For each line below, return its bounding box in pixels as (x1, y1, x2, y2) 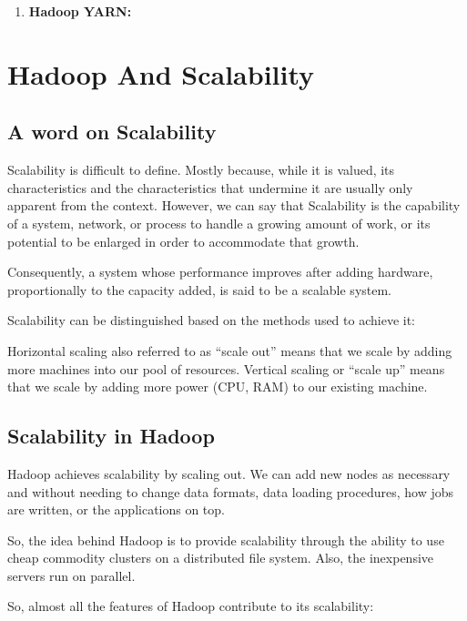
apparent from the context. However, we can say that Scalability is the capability (7, 196, 461, 215)
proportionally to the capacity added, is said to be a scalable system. (7, 280, 392, 299)
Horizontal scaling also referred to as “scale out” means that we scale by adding (7, 341, 452, 360)
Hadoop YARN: (28, 2, 132, 20)
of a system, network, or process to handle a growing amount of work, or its (7, 213, 431, 232)
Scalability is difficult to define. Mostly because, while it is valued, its (7, 160, 395, 179)
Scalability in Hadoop (7, 422, 215, 450)
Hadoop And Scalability (7, 55, 315, 92)
